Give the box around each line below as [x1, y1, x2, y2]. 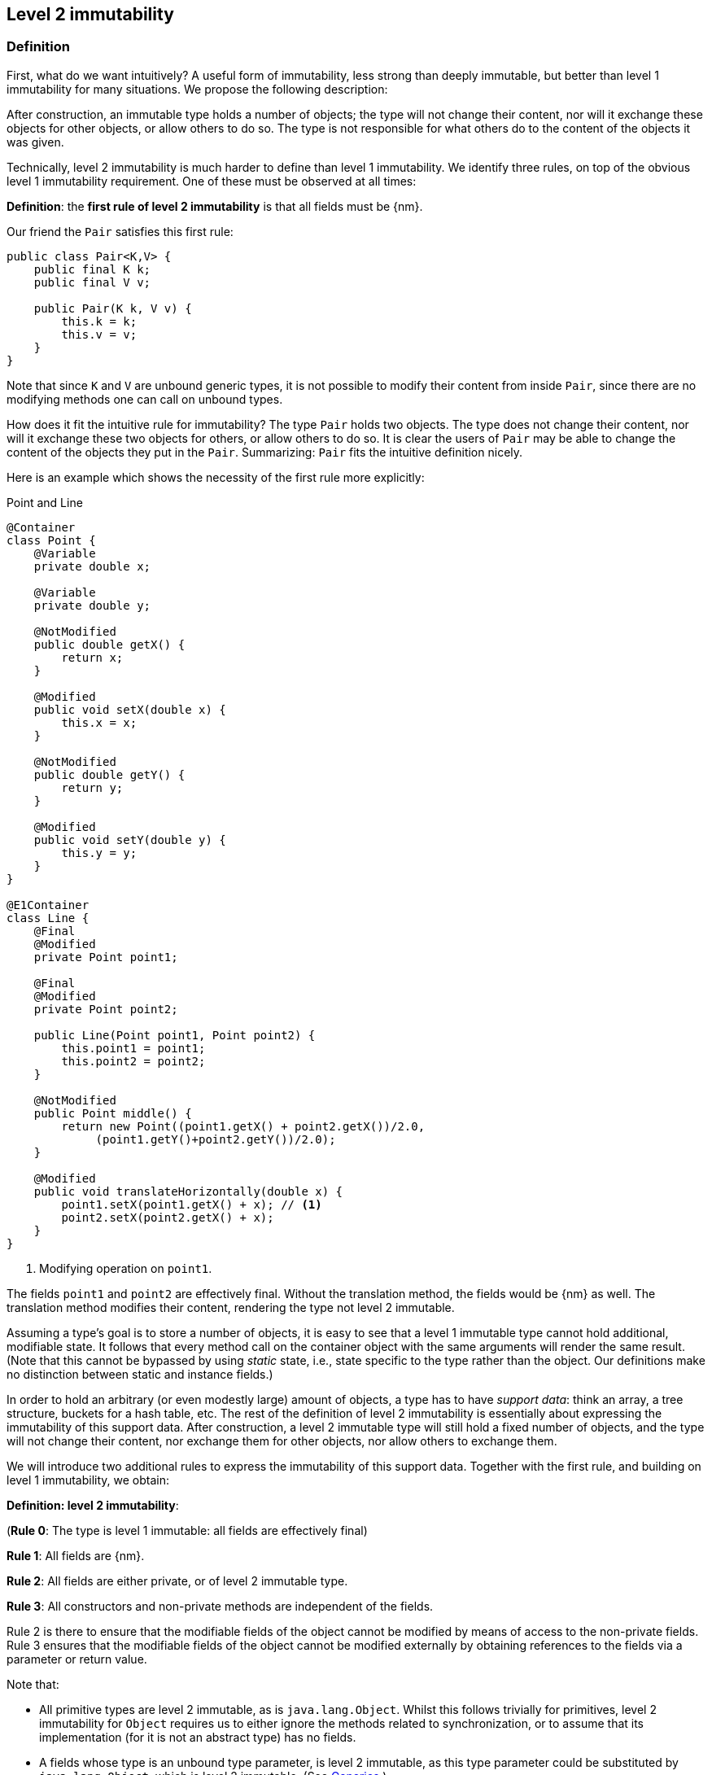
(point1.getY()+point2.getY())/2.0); [95, 1132, 336, 1146]
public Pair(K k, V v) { [33, 301, 192, 315]
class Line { [7, 911, 90, 925]
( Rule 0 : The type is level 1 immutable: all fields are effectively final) [7, 1523, 368, 1537]
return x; [61, 650, 124, 664]
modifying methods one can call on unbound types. [7, 391, 283, 406]
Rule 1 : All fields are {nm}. [7, 1548, 145, 1563]
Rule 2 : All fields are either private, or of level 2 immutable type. [7, 1573, 348, 1588]
